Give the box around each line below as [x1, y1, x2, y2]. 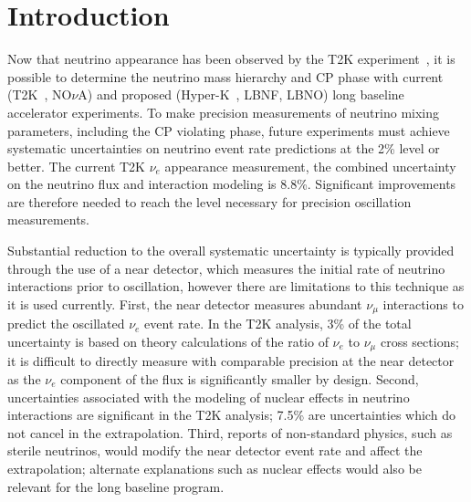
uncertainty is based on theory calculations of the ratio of [7, 331, 329, 350]
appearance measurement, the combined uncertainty [164, 156, 456, 175]
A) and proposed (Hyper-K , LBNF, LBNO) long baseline [78, 85, 404, 104]
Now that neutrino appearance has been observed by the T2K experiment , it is [7, 49, 455, 68]
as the [7, 369, 41, 388]
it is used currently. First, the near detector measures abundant [7, 294, 362, 313]
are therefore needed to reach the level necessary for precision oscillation [7, 192, 412, 211]
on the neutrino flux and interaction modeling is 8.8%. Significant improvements [7, 174, 456, 193]
